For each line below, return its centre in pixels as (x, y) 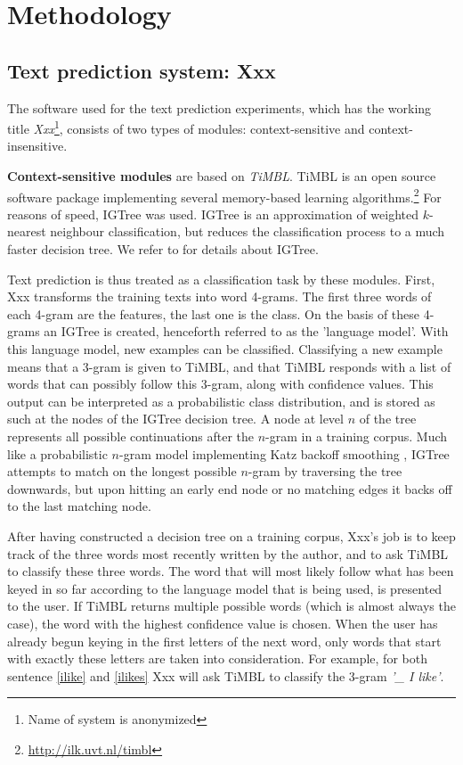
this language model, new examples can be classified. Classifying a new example (225, 349)
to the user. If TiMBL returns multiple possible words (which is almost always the (231, 606)
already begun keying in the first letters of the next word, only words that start (224, 641)
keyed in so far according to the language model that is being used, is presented (225, 588)
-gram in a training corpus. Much (357, 436)
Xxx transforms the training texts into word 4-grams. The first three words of (219, 296)
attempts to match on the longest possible (122, 471)
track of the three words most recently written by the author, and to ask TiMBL (228, 553)
